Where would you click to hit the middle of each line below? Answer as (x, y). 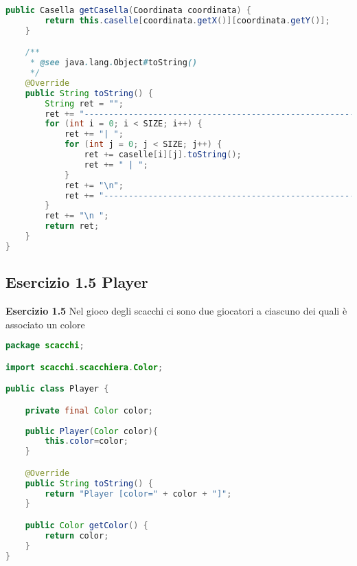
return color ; (77, 535)
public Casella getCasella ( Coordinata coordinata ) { (129, 10)
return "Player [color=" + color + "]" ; (138, 494)
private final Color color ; (89, 410)
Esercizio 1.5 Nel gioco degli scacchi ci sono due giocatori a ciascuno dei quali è (176, 310)
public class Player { (57, 389)
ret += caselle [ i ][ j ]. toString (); (163, 155)
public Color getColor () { (87, 525)
